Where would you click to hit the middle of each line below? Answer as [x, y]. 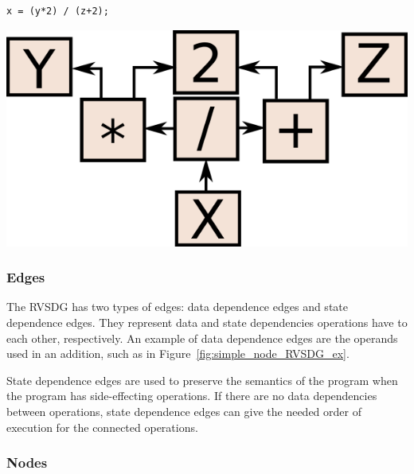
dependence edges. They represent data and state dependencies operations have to [207, 322]
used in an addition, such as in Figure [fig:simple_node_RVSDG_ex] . [178, 354]
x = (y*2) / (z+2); [58, 11]
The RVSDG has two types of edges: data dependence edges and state [177, 307]
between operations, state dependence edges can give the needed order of [184, 411]
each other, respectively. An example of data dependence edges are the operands [202, 338]
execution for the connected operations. [102, 427]
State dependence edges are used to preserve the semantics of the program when [202, 380]
